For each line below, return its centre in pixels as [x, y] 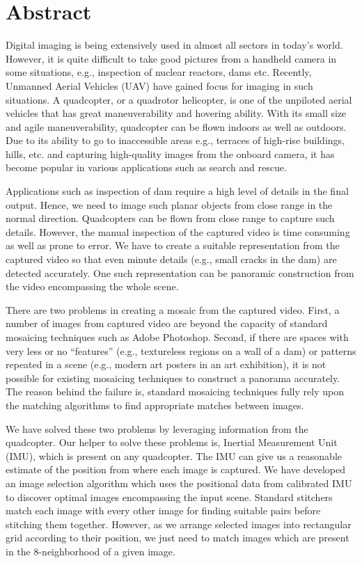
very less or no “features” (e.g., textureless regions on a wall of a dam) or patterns [181, 350]
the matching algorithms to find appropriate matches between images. [155, 405]
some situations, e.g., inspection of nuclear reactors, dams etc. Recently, [159, 72]
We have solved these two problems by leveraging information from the [157, 428]
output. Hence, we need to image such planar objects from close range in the [169, 204]
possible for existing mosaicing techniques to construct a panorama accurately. [173, 378]
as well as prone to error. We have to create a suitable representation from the [173, 245]
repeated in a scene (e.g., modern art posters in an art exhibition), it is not [166, 364]
